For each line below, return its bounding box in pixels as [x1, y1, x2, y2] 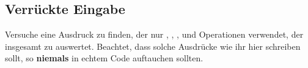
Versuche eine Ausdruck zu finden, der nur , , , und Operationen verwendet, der [5, 28, 304, 41]
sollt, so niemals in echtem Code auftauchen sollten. [5, 52, 204, 64]
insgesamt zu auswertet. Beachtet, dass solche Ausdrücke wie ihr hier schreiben [5, 39, 301, 52]
